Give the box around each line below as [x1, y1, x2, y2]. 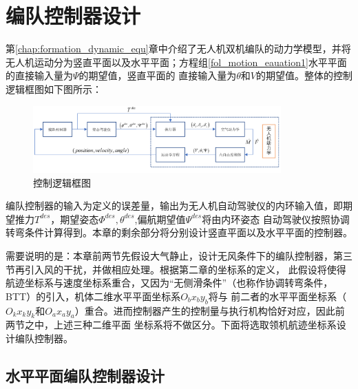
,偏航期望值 [134, 211, 186, 226]
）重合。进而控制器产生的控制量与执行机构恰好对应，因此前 [74, 303, 345, 317]
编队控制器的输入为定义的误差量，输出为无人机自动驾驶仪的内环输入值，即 [6, 198, 343, 213]
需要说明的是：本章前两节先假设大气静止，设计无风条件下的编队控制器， [6, 248, 333, 262]
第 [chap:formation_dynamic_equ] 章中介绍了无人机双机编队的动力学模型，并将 [6, 41, 351, 56]
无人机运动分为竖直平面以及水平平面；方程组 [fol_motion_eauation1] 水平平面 [6, 54, 347, 69]
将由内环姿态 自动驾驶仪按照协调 [202, 211, 350, 226]
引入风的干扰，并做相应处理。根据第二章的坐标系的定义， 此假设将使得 [24, 262, 346, 276]
